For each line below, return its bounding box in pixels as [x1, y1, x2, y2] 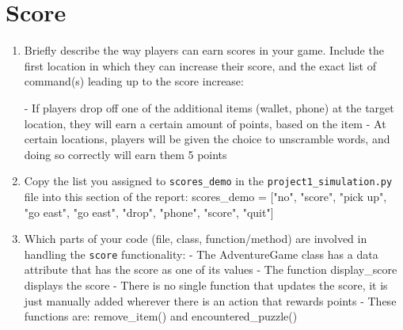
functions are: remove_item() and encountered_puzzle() [24, 308, 298, 324]
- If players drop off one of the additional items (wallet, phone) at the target [24, 99, 394, 116]
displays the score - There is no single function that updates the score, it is [24, 276, 388, 293]
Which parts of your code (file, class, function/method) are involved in [24, 230, 367, 247]
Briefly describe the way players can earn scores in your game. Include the [24, 42, 384, 59]
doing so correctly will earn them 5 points [24, 146, 227, 162]
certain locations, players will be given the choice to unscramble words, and [24, 131, 390, 147]
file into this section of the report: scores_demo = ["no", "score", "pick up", [24, 188, 387, 204]
